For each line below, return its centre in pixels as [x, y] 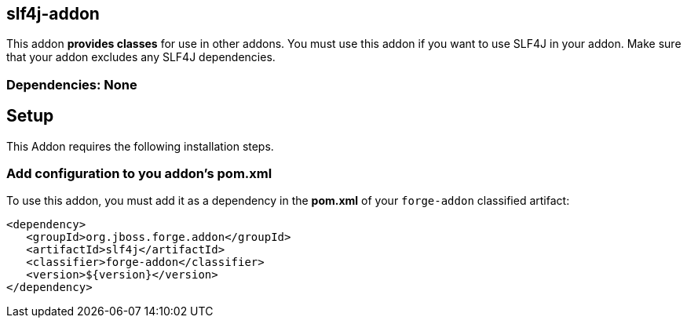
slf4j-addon [53, 14]
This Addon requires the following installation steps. [140, 146]
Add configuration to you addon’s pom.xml [139, 174]
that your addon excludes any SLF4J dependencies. [141, 57]
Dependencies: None [72, 84]
